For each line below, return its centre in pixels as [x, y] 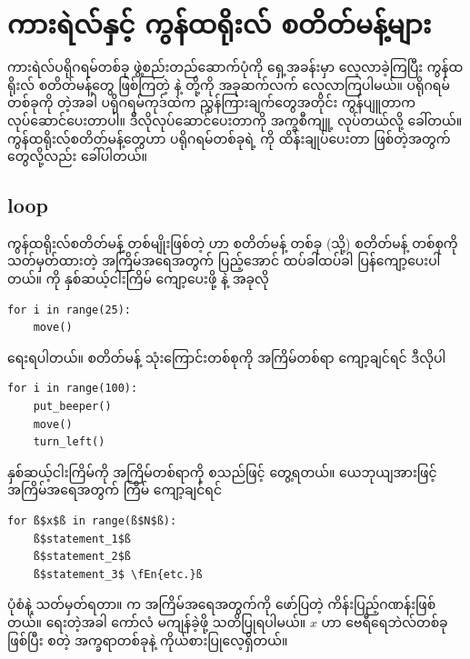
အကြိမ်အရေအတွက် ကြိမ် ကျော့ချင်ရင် [115, 489]
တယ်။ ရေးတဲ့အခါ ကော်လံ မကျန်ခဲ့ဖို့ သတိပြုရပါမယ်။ [157, 621]
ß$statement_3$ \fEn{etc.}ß [118, 574]
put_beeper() [72, 407]
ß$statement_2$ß [82, 557]
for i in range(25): [70, 310]
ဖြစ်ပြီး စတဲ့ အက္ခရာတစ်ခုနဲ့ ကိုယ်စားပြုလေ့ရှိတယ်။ [148, 639]
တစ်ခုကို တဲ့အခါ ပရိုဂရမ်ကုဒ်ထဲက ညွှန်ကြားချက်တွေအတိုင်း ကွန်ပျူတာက [212, 102]
